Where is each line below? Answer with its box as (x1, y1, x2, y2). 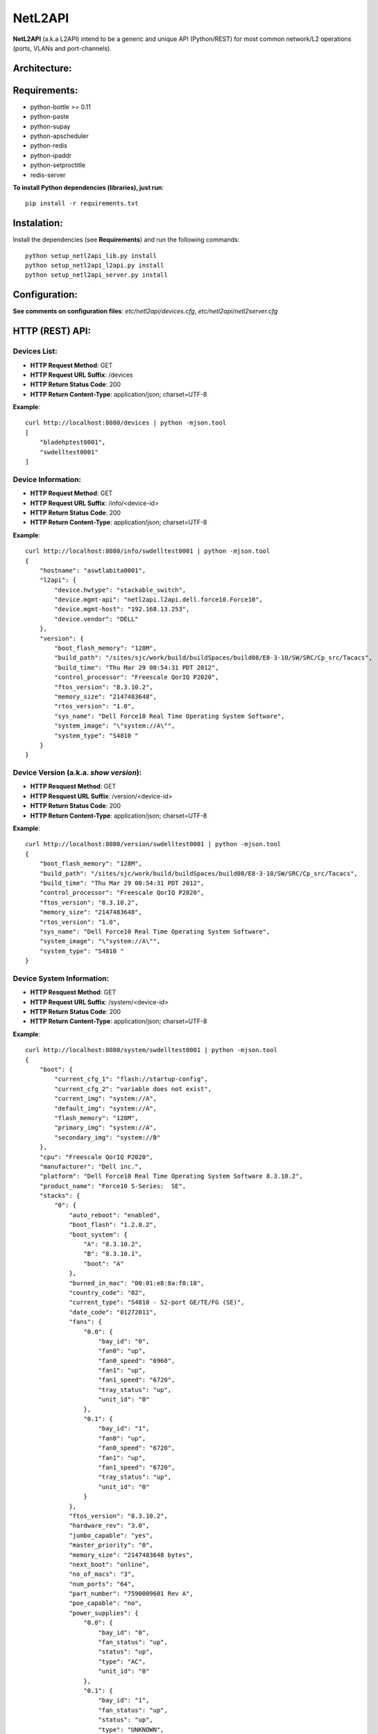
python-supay (30, 122, 71, 130)
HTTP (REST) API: (12, 325, 92, 337)
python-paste (30, 112, 69, 121)
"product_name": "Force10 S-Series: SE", (39, 1182, 187, 1190)
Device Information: (12, 474, 82, 484)
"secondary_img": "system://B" (54, 1133, 161, 1141)
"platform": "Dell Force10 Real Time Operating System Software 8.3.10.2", (39, 1172, 303, 1181)
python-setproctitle (30, 161, 86, 169)
